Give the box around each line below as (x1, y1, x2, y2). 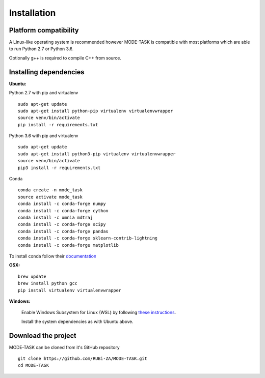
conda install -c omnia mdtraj (18, 215, 93, 220)
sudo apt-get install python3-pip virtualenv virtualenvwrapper (18, 151, 176, 157)
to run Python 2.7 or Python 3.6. (9, 46, 74, 52)
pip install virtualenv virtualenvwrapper (18, 288, 122, 293)
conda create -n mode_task (18, 187, 83, 193)
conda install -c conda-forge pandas (18, 229, 109, 234)
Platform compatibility (9, 26, 79, 34)
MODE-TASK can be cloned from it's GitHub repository (9, 344, 120, 350)
